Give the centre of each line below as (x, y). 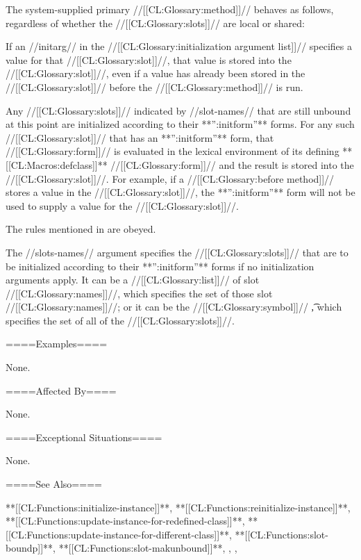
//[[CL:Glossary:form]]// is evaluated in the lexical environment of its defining (173, 151)
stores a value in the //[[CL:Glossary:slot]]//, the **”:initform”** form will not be (180, 192)
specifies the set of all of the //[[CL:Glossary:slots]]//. (120, 320)
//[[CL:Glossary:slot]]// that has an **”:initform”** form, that (140, 137)
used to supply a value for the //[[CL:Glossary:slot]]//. (122, 205)
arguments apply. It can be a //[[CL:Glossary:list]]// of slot (133, 280)
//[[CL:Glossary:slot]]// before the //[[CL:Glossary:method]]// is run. (154, 87)
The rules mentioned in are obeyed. (81, 229)
